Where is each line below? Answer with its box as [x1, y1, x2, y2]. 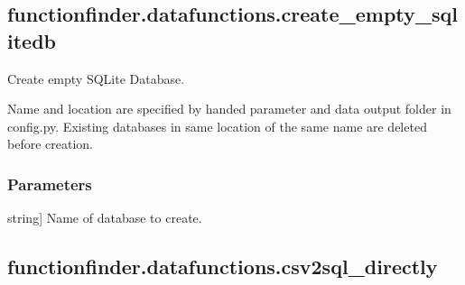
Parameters [7, 172, 92, 195]
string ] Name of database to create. [7, 208, 202, 227]
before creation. [7, 134, 93, 153]
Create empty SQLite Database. [7, 69, 185, 87]
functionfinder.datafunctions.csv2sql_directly [7, 253, 438, 280]
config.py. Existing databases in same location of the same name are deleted [7, 116, 427, 135]
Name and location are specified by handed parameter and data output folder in [7, 99, 451, 118]
